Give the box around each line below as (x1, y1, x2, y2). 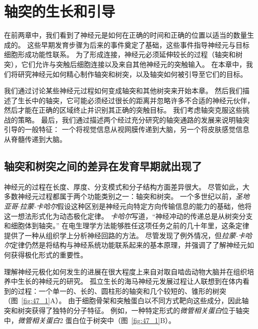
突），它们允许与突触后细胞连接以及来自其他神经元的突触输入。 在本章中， (4, 59, 246, 69)
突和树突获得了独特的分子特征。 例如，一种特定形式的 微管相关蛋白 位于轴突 (4, 305, 250, 315)
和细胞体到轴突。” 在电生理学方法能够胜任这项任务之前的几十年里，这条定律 (4, 220, 250, 231)
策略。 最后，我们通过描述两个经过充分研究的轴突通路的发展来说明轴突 (17, 114, 250, 125)
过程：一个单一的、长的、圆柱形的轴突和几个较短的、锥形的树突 (17, 285, 226, 296)
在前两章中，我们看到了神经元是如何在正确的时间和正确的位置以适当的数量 (4, 30, 247, 40)
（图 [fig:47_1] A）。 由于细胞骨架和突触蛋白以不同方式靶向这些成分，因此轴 (4, 295, 249, 306)
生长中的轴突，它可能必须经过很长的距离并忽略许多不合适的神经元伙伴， (17, 95, 254, 105)
